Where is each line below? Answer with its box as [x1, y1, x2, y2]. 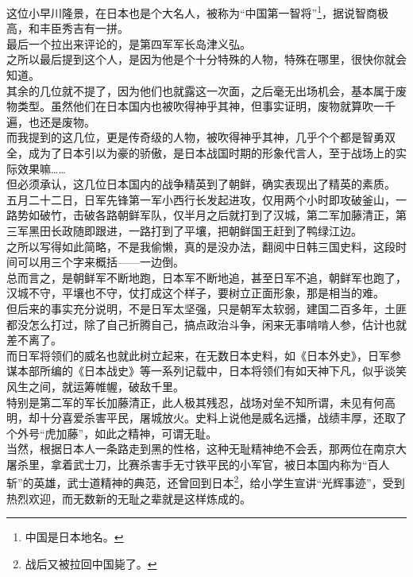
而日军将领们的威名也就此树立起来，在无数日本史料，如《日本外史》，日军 [6, 347, 390, 363]
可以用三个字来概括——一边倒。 [17, 254, 184, 270]
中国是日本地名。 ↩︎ [25, 529, 124, 545]
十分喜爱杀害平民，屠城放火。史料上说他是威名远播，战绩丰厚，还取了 [39, 409, 407, 426]
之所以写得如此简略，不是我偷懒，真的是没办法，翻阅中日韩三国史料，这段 [6, 238, 396, 254]
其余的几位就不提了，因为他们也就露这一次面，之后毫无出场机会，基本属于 [6, 82, 396, 99]
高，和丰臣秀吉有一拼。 [6, 20, 129, 37]
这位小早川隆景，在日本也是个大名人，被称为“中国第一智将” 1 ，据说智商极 [6, 2, 389, 21]
